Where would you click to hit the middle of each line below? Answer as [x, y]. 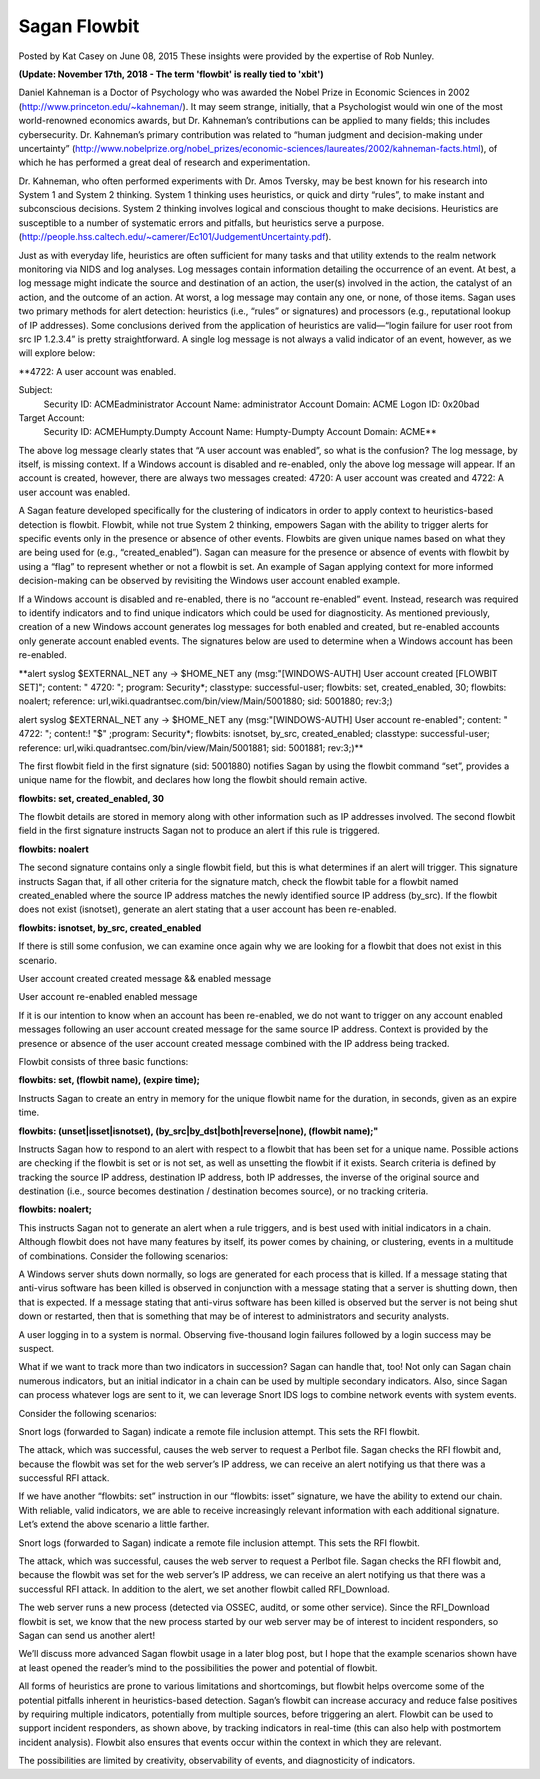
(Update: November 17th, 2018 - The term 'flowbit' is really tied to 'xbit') [171, 74]
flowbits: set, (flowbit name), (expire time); [109, 1080]
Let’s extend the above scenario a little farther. [114, 1524]
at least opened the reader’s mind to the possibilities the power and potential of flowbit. [198, 1667]
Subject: [35, 390]
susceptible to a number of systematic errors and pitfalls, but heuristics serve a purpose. [201, 222]
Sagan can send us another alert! [86, 1635]
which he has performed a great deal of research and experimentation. [164, 162]
